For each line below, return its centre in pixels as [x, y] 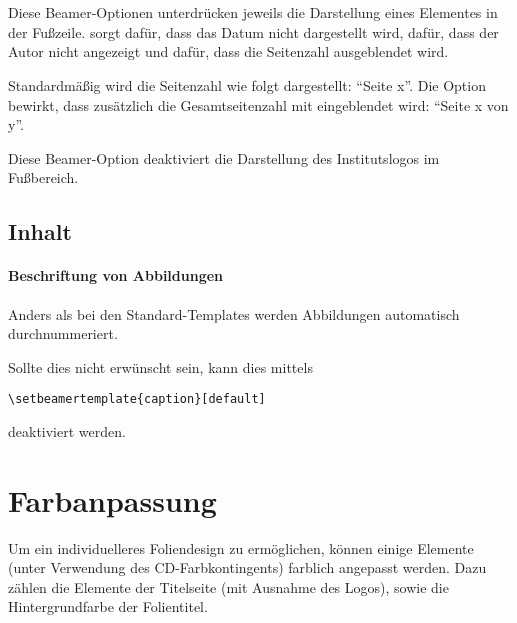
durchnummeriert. [63, 333]
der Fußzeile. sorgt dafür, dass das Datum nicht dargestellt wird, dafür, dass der [253, 31]
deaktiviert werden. [67, 430]
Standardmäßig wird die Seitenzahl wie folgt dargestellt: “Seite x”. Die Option [247, 84]
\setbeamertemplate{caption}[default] [137, 399]
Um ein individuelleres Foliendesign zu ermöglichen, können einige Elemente [241, 547]
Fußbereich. [43, 177]
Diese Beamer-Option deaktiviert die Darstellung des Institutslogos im [224, 157]
